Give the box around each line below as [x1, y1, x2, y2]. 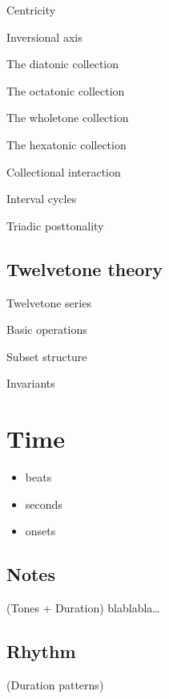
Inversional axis [6, 28, 82, 45]
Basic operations [6, 321, 87, 338]
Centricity [6, 2, 56, 18]
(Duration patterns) [6, 676, 104, 693]
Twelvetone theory [6, 256, 163, 281]
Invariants [6, 375, 55, 392]
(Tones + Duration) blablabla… [6, 599, 160, 616]
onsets [25, 522, 56, 539]
